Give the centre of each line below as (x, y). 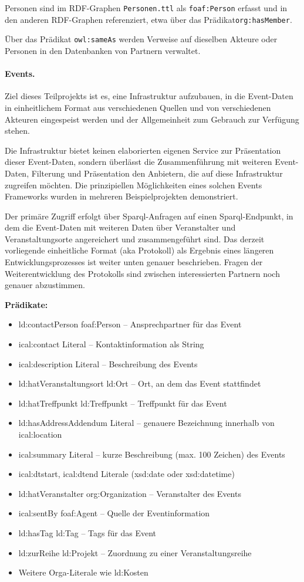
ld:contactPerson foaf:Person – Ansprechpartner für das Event (130, 324)
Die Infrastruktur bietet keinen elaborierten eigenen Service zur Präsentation (143, 150)
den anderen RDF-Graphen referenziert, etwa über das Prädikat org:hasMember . (148, 19)
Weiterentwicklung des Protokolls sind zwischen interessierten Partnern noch (142, 273)
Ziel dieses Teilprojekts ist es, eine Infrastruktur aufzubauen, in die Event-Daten (149, 96)
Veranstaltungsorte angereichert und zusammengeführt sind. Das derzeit (135, 238)
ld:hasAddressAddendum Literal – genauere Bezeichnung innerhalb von (146, 423)
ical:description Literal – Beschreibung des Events (108, 363)
